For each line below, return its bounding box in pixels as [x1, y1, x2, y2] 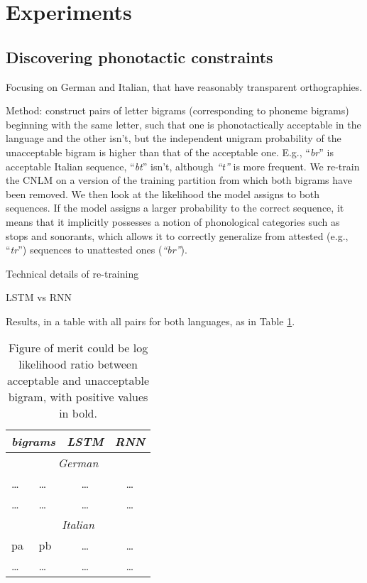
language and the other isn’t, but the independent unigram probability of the [6, 131, 341, 146]
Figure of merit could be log [8, 339, 148, 356]
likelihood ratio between [18, 356, 138, 373]
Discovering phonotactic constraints [6, 45, 273, 67]
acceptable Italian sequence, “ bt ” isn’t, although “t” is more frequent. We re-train [6, 158, 360, 173]
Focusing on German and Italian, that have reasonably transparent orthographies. [6, 79, 363, 94]
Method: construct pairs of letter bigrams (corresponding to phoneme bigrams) [6, 103, 349, 118]
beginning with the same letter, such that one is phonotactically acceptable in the [6, 116, 361, 131]
